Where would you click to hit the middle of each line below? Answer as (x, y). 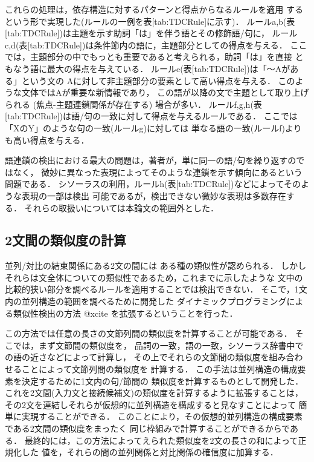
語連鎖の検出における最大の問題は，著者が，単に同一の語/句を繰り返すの (151, 160)
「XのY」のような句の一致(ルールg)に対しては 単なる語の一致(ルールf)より (153, 127)
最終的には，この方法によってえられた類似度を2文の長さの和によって (161, 440)
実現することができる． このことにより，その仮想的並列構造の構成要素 (162, 416)
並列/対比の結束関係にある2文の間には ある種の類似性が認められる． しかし (156, 266)
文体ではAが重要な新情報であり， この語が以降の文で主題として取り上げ (165, 92)
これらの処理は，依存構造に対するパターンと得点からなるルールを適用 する (154, 9)
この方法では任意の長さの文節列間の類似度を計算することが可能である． (149, 333)
